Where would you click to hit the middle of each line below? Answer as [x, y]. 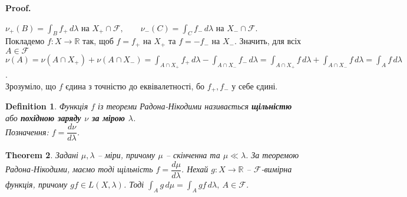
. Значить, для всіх [268, 41]
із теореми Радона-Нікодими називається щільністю [195, 106]
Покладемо [25, 41]
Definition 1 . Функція [47, 106]
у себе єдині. [255, 86]
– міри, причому [126, 155]
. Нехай [195, 169]
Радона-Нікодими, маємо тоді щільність [79, 169]
